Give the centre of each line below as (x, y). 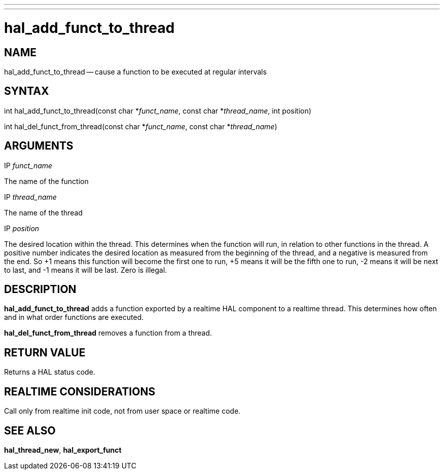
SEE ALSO (30, 430)
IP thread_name (30, 197)
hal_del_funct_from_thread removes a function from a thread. (108, 333)
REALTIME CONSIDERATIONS (80, 391)
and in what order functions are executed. (74, 317)
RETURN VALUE (45, 352)
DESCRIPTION (40, 289)
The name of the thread (44, 212)
